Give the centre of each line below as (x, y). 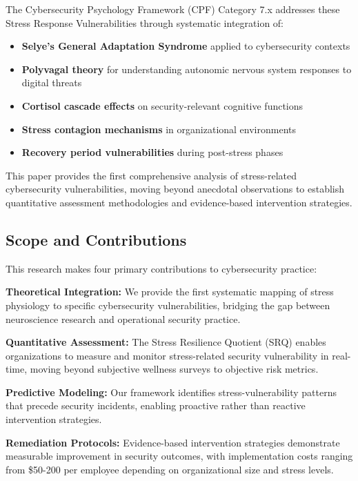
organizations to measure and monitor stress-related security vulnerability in (167, 355)
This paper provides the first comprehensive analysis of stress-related (151, 175)
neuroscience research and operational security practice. (123, 318)
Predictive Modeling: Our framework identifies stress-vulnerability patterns (171, 392)
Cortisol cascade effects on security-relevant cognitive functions (162, 105)
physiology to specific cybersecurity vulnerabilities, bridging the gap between (168, 305)
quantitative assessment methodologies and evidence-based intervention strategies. (179, 202)
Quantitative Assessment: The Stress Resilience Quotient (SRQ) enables (166, 342)
